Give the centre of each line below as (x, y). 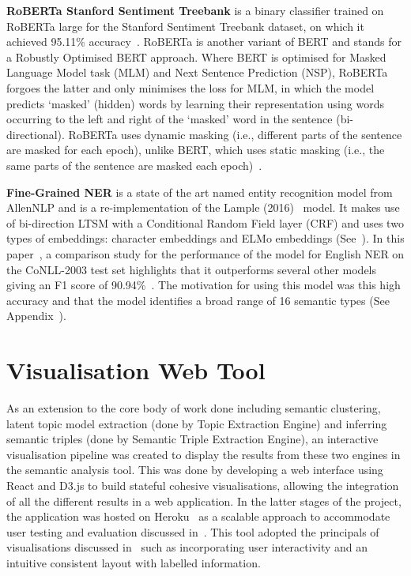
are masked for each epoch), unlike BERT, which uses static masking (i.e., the (196, 150)
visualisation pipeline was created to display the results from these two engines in (204, 454)
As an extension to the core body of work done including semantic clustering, (194, 408)
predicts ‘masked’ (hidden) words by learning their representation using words (195, 103)
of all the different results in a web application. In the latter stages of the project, (204, 501)
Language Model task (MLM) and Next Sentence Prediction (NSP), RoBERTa (197, 72)
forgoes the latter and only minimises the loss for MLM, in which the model (190, 87)
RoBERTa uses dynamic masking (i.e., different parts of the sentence (235, 134)
